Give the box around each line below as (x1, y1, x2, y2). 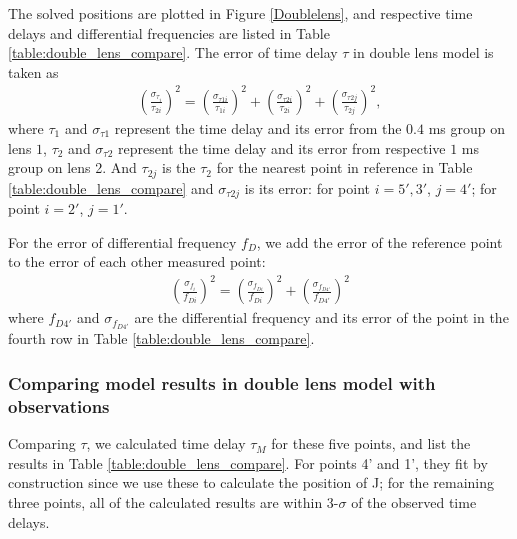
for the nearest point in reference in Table (216, 157, 473, 178)
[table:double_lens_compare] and (8, 177, 214, 198)
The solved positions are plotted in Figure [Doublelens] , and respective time (8, 3, 473, 23)
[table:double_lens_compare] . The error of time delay (8, 42, 338, 63)
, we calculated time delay (86, 433, 246, 454)
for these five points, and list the (271, 433, 471, 454)
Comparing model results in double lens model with (8, 370, 436, 395)
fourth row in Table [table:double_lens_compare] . (8, 328, 315, 349)
